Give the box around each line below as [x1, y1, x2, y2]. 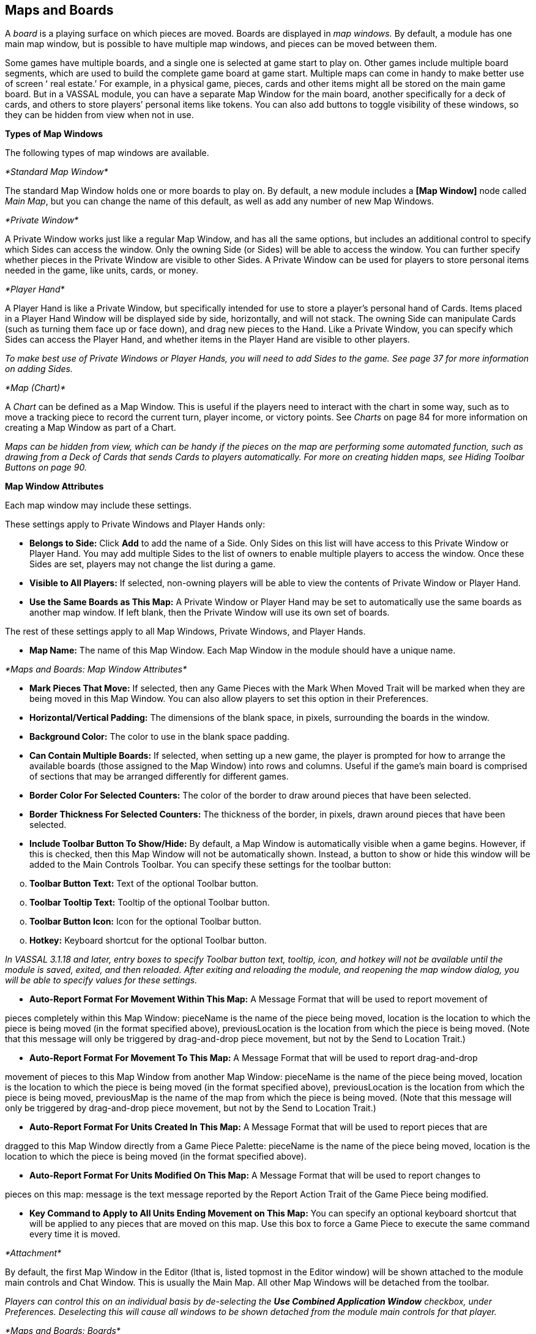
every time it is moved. [29, 1229, 121, 1240]
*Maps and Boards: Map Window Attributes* [5, 664, 187, 675]
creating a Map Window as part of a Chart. [5, 422, 176, 433]
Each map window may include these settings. [5, 500, 192, 511]
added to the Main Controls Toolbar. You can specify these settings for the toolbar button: [29, 859, 392, 870]
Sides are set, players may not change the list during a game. [29, 559, 276, 570]
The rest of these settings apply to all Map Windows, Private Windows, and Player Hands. [5, 626, 366, 637]
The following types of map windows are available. [5, 147, 209, 158]
